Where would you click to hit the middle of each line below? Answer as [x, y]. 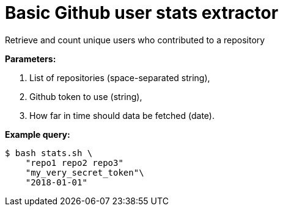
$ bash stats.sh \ [49, 153]
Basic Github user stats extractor [142, 13]
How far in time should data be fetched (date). [122, 115]
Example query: [38, 134]
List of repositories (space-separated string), [120, 77]
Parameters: [31, 59]
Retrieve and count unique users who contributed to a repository [135, 40]
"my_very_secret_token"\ [85, 172]
